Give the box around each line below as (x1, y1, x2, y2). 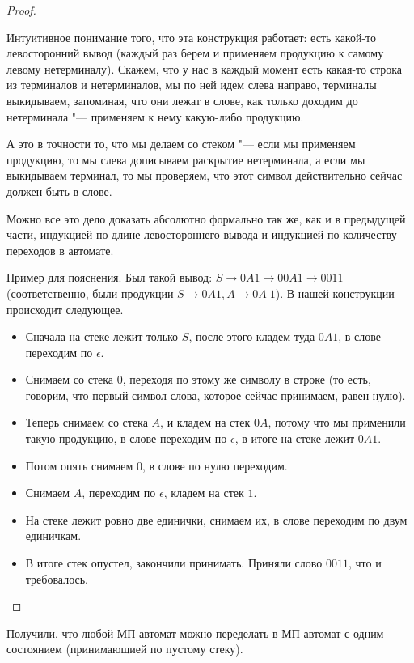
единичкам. (25, 527, 82, 544)
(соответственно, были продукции (6, 284, 174, 301)
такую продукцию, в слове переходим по (25, 430, 227, 447)
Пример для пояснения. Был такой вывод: (6, 269, 213, 286)
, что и (348, 555, 382, 572)
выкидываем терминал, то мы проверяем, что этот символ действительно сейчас (6, 167, 403, 184)
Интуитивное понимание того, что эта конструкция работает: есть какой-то (6, 28, 377, 45)
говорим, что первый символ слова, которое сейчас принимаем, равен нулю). (25, 386, 406, 403)
